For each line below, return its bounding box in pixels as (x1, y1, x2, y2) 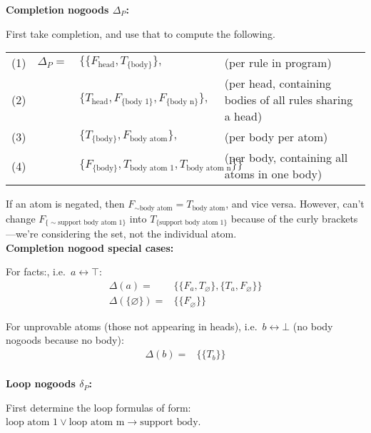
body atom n (186, 163, 231, 172)
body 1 (125, 98, 149, 106)
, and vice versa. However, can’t (225, 196, 365, 211)
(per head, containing (224, 75, 332, 92)
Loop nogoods (6, 376, 76, 391)
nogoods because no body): (6, 332, 124, 347)
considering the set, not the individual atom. (41, 226, 237, 241)
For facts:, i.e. (6, 264, 66, 279)
